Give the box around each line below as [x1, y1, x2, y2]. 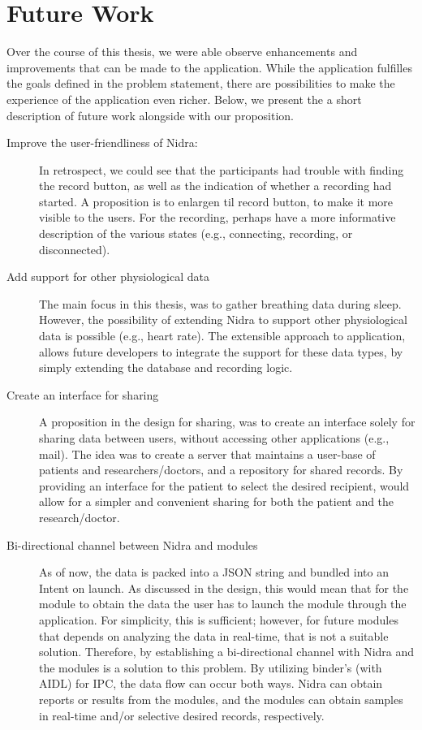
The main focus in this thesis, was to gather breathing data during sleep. [39, 295, 402, 312]
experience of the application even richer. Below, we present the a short [6, 90, 362, 107]
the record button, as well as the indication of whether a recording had [39, 177, 392, 194]
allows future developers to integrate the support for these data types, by [39, 343, 403, 360]
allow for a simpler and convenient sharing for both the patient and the [39, 493, 394, 510]
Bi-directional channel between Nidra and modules [6, 536, 258, 553]
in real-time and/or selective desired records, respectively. [39, 706, 325, 724]
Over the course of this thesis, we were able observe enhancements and [6, 43, 358, 60]
